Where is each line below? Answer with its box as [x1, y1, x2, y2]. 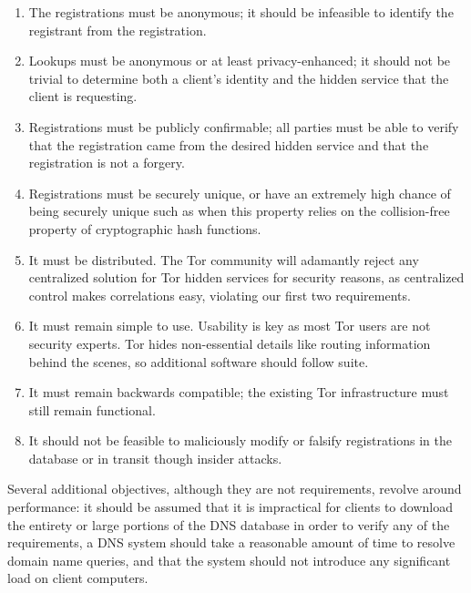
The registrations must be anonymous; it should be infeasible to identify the [28, 3, 454, 21]
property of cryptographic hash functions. [28, 219, 261, 238]
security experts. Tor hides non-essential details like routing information [28, 333, 431, 353]
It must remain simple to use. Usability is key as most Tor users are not [28, 316, 431, 335]
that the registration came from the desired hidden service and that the [28, 135, 429, 154]
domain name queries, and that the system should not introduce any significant [7, 550, 451, 569]
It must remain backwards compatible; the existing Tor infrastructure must [28, 383, 449, 402]
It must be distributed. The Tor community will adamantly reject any [28, 250, 419, 269]
